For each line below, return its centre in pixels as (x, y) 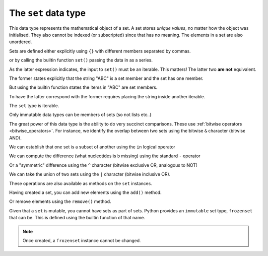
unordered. (21, 42)
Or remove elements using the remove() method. (60, 201)
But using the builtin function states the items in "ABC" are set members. (83, 87)
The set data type (47, 13)
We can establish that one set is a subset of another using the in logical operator (92, 147)
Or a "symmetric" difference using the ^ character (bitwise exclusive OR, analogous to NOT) (103, 165)
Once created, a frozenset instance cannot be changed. (82, 240)
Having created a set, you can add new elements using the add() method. (85, 192)
